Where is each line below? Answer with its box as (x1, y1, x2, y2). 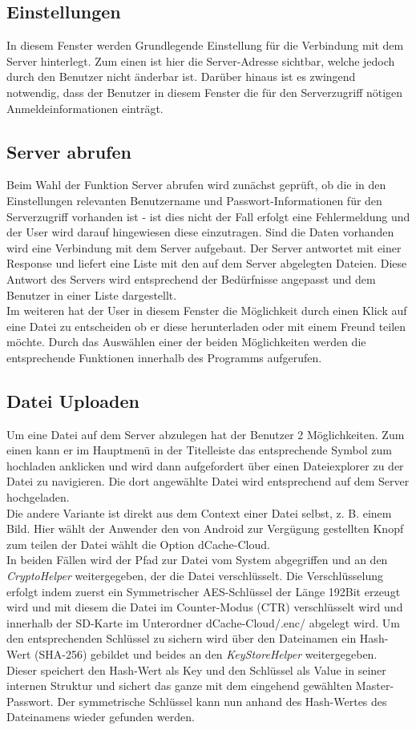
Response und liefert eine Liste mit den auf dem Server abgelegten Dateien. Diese (6, 255, 407, 272)
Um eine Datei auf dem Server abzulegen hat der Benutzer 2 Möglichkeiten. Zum (6, 425, 405, 442)
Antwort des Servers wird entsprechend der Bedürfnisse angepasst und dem (6, 270, 376, 287)
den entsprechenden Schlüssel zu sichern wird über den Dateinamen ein (6, 630, 357, 647)
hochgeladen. (6, 489, 70, 506)
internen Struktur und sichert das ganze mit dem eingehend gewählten (6, 677, 353, 694)
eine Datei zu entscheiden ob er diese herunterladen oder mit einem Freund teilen (6, 317, 406, 334)
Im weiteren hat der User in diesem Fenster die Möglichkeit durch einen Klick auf (6, 302, 407, 319)
